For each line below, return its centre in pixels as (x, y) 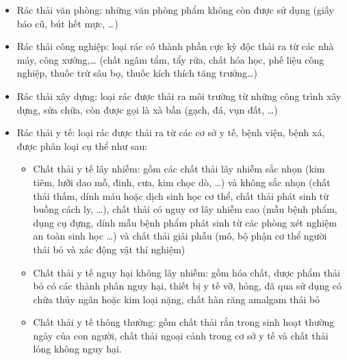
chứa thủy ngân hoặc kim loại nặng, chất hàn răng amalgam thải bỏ (177, 299)
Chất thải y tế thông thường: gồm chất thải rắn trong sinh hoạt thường (184, 322)
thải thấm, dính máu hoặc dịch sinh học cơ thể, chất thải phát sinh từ (181, 195)
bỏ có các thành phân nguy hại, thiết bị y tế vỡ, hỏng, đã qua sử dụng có (188, 286)
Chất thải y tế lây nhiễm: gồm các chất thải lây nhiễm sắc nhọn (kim (179, 169)
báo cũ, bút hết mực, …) (67, 23)
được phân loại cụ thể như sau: (82, 145)
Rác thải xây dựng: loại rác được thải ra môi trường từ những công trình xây (179, 95)
